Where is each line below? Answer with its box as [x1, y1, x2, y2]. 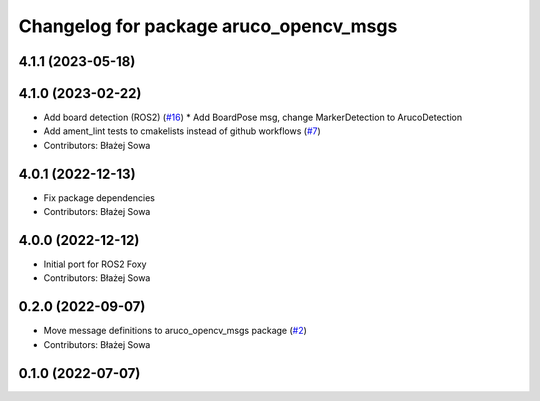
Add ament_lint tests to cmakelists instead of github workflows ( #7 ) [43, 125, 322, 137]
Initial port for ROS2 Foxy [43, 258, 147, 270]
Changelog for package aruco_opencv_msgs [18, 15, 398, 37]
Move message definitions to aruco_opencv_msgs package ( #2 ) [43, 325, 307, 337]
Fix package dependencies [43, 191, 155, 204]
